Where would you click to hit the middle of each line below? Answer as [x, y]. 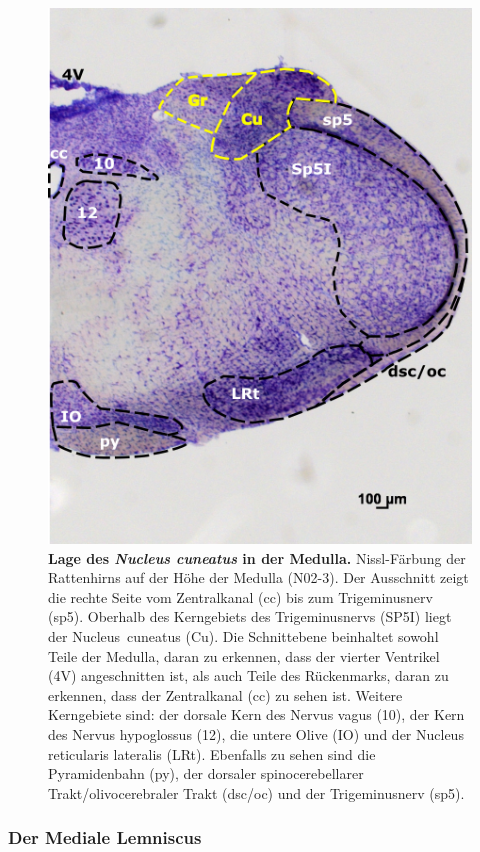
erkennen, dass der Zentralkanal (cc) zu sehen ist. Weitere [225, 694]
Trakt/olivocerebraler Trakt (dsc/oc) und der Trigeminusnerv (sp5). [256, 792]
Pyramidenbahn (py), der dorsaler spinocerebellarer [206, 773]
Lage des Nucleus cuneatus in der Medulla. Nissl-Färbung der [257, 557]
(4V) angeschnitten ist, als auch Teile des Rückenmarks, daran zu [248, 675]
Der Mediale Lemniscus [105, 837]
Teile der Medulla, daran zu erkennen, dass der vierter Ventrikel [244, 655]
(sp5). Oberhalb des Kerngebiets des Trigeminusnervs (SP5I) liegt [250, 616]
